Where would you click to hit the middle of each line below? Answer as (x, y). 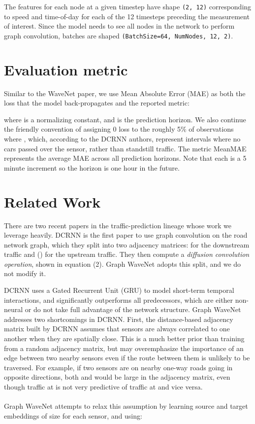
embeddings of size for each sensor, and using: (73, 415)
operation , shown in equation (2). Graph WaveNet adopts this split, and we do (123, 264)
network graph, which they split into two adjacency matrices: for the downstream (127, 244)
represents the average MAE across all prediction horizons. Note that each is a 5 (125, 158)
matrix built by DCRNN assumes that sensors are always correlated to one (117, 329)
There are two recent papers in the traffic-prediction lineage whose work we (118, 225)
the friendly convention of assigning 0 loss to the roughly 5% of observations (119, 129)
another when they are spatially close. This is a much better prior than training (124, 338)
